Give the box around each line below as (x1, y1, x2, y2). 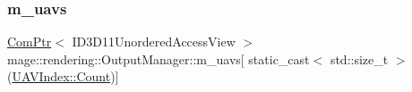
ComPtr (7, 32, 52, 51)
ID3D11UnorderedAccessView (72, 32, 236, 51)
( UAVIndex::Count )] (7, 67, 119, 86)
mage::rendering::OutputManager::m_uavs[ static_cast (7, 49, 310, 68)
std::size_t (330, 49, 389, 68)
